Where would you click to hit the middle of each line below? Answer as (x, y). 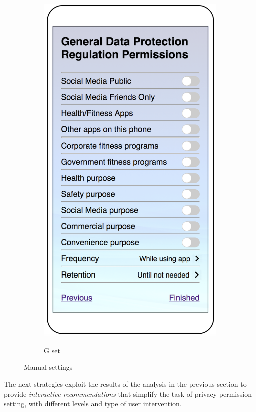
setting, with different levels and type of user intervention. (93, 404)
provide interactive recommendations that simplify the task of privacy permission (128, 394)
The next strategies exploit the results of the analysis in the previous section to (125, 384)
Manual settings (48, 367)
